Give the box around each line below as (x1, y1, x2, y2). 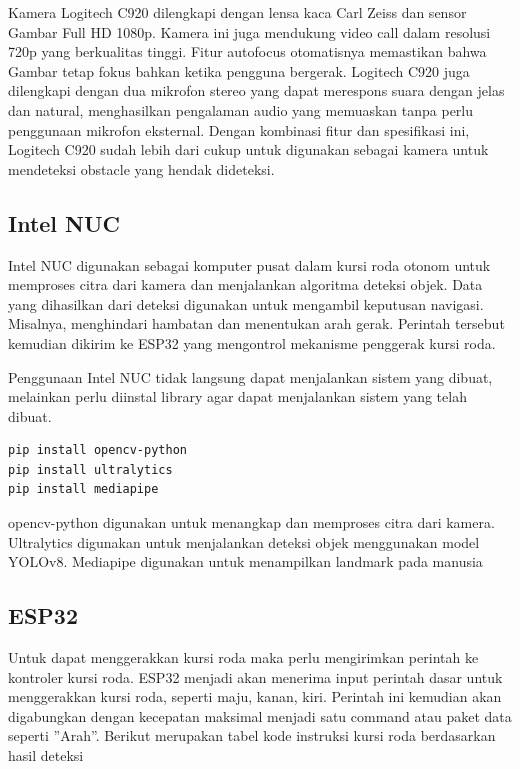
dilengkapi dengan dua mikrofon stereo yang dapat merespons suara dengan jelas (8, 80, 505, 101)
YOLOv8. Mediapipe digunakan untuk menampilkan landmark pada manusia (8, 551, 483, 572)
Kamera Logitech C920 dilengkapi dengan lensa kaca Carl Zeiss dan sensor (8, 2, 467, 22)
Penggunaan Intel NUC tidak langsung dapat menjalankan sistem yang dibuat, (8, 366, 493, 387)
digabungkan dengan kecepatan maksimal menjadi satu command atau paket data (8, 705, 512, 726)
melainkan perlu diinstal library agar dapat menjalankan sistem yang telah (8, 386, 467, 407)
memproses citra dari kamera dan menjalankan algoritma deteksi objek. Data (8, 274, 483, 295)
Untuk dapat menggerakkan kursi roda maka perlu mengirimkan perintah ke (8, 647, 479, 668)
